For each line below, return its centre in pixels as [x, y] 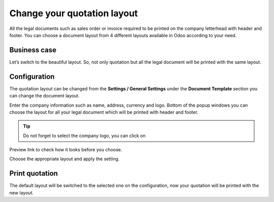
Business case [33, 50]
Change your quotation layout [74, 13]
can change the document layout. [44, 96]
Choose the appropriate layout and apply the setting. [64, 159]
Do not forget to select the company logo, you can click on [84, 136]
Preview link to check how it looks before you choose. [66, 150]
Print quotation [34, 173]
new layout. [22, 192]
